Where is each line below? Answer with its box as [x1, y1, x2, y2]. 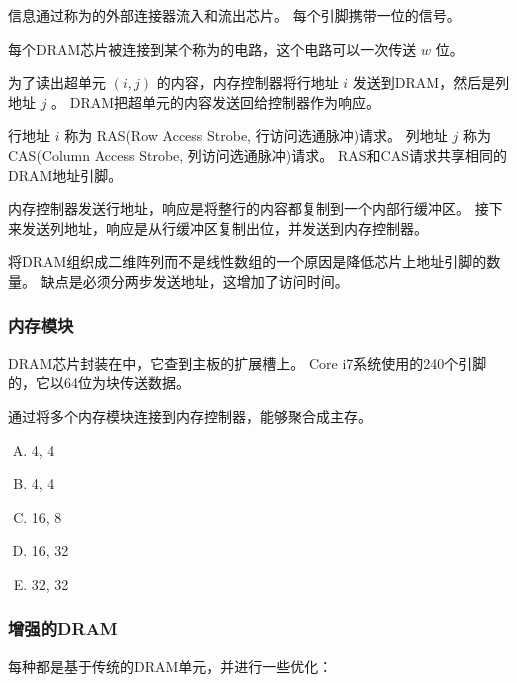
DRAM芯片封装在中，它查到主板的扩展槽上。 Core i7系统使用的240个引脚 [8, 352, 487, 373]
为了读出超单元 [8, 72, 106, 93]
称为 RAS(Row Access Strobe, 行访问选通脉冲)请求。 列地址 [64, 125, 448, 146]
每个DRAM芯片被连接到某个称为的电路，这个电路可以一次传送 [8, 38, 417, 59]
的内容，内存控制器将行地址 [156, 72, 339, 93]
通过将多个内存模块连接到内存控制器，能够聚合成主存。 [8, 405, 372, 426]
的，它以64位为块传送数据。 [8, 372, 190, 393]
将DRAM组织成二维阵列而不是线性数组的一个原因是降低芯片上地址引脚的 [8, 251, 487, 272]
